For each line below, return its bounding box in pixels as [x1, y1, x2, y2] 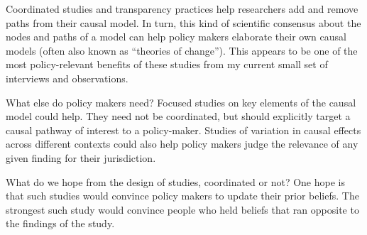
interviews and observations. [6, 70, 128, 85]
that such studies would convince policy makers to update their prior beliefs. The [6, 188, 359, 203]
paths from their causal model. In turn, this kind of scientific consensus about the [6, 15, 361, 30]
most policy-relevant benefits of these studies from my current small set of [6, 57, 328, 72]
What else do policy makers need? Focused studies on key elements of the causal [6, 94, 356, 109]
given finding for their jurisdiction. [6, 150, 156, 165]
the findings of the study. [6, 216, 115, 231]
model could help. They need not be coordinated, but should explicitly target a [6, 109, 351, 124]
